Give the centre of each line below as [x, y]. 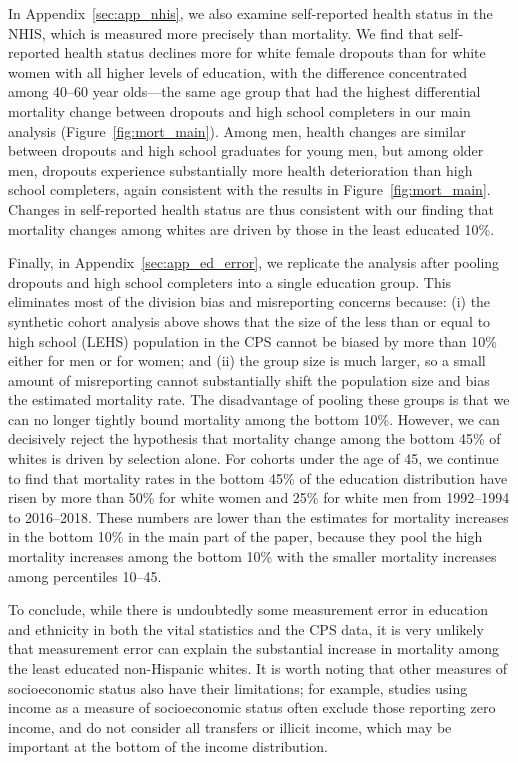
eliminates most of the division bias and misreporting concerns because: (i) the [249, 301]
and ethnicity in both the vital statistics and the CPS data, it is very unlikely [246, 628]
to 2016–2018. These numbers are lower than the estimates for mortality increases [258, 516]
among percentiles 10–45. [85, 575]
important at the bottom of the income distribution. [168, 746]
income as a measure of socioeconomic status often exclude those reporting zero [252, 707]
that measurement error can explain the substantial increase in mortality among [253, 648]
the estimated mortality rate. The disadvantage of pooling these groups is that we [259, 399]
